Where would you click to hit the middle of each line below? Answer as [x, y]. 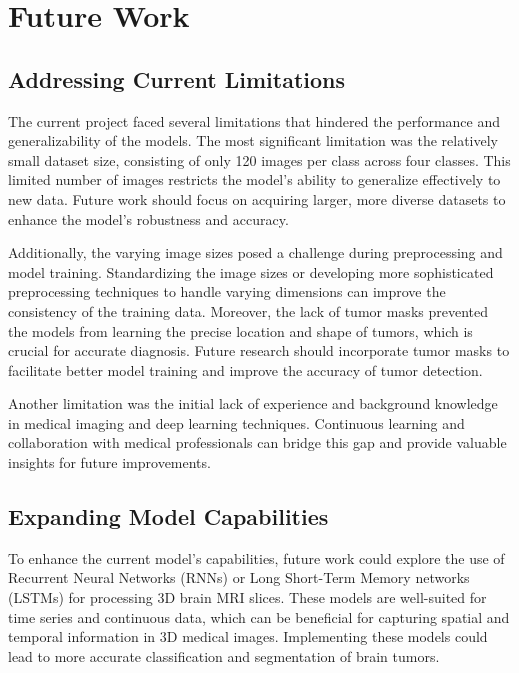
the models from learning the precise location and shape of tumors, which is [240, 330]
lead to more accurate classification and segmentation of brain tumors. [224, 655]
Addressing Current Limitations [177, 78]
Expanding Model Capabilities [168, 516]
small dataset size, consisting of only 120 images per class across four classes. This [259, 159]
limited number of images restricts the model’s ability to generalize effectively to [254, 179]
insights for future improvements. [109, 462]
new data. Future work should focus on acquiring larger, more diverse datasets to [257, 198]
